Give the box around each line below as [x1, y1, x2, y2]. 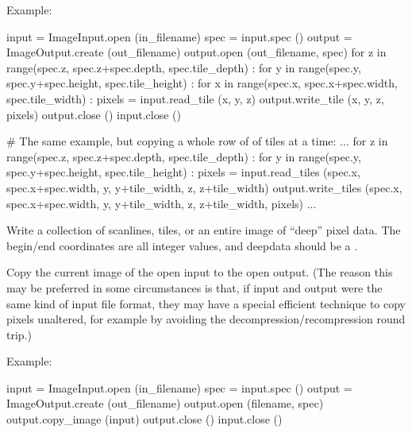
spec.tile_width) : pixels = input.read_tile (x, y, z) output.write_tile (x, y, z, [6, 90, 384, 106]
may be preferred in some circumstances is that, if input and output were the [6, 279, 383, 296]
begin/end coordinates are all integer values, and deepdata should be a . [6, 237, 358, 253]
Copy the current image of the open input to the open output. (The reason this [6, 264, 393, 280]
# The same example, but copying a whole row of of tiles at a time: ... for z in [6, 133, 388, 149]
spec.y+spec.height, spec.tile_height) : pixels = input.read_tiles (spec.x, [6, 164, 360, 180]
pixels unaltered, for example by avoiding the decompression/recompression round [6, 311, 406, 327]
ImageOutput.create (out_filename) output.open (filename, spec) [6, 395, 324, 412]
